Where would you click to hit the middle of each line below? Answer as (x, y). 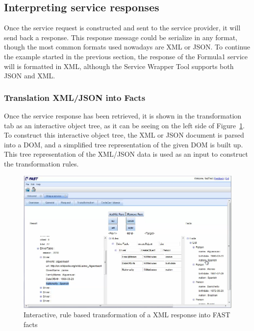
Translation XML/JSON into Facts (75, 97)
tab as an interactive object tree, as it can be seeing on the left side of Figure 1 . (124, 125)
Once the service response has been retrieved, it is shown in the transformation (123, 115)
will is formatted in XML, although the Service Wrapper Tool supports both (119, 66)
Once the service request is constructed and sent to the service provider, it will (122, 28)
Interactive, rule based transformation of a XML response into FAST (127, 315)
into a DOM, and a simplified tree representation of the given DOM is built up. (124, 144)
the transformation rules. (41, 163)
